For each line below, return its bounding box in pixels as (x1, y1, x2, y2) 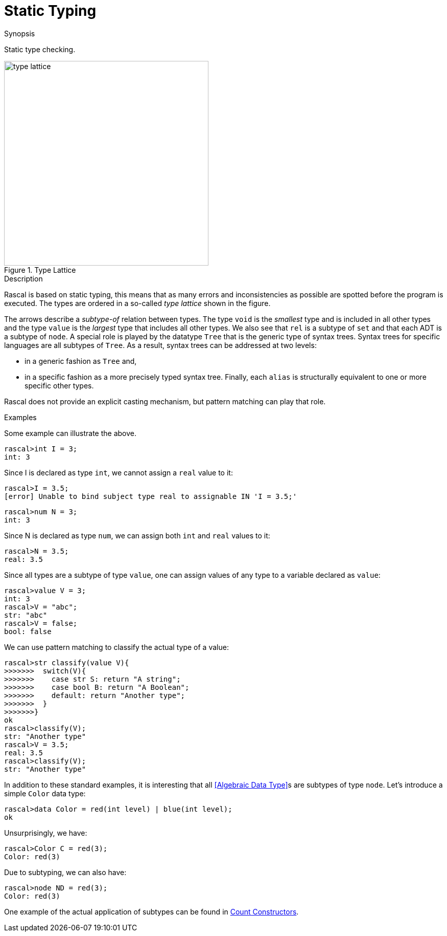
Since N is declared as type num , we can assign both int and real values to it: (4, 531, 270, 540)
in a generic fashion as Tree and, (25, 356, 137, 365)
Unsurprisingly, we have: (4, 828, 87, 837)
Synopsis (4, 29, 35, 38)
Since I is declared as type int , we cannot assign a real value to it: (4, 468, 233, 477)
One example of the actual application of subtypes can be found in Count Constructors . (4, 907, 299, 916)
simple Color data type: (4, 789, 86, 798)
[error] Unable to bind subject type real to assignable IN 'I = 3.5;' (4, 492, 297, 500)
